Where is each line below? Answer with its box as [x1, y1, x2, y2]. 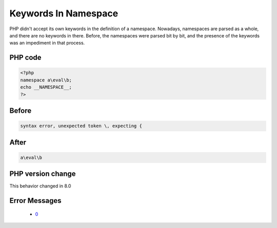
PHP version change [9, 170, 76, 178]
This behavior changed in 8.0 [9, 183, 71, 189]
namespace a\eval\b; [20, 77, 72, 83]
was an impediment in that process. [9, 40, 85, 46]
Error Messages [9, 196, 62, 205]
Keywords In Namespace [9, 8, 118, 19]
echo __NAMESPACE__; [20, 85, 72, 90]
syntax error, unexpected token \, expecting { [20, 123, 142, 129]
